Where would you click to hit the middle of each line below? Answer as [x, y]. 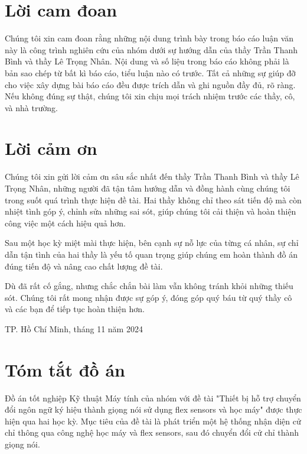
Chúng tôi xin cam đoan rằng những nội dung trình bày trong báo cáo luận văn [149, 38]
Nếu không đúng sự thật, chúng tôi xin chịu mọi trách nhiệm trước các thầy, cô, [150, 96]
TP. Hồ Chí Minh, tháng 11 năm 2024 [74, 328]
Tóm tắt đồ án [65, 369]
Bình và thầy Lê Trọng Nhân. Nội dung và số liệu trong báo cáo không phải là [147, 61]
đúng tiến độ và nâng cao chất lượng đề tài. [84, 266]
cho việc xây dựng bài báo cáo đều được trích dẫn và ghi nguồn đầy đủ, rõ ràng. [150, 84]
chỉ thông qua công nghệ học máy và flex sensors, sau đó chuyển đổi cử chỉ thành [152, 432]
